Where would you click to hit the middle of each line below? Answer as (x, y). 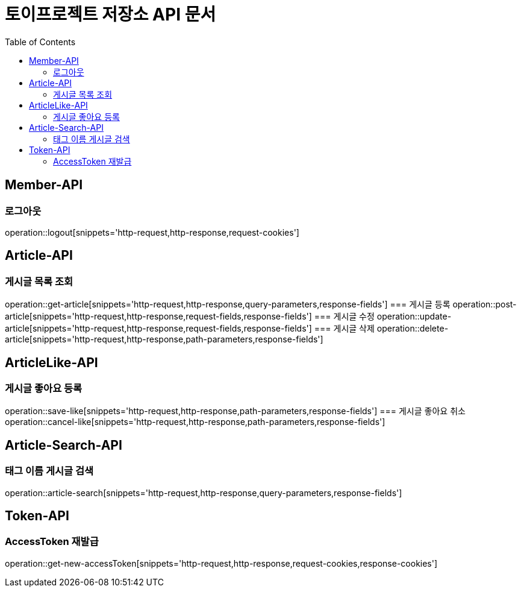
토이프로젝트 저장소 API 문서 (111, 14)
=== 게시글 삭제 (344, 329)
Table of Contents (40, 42)
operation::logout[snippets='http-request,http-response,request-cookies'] (152, 232)
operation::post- (485, 304)
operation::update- (414, 316)
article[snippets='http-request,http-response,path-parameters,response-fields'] (164, 339)
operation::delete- (413, 329)
